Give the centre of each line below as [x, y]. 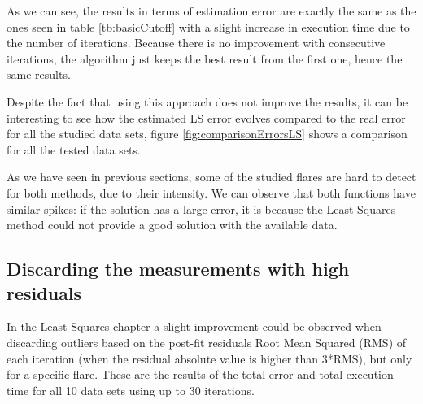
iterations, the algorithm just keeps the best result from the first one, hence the [205, 58]
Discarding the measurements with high [178, 269]
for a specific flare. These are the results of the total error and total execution [200, 374]
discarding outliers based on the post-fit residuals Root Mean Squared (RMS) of [207, 342]
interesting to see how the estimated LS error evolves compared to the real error [206, 117]
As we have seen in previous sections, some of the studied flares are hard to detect [211, 177]
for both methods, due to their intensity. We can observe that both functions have [211, 192]
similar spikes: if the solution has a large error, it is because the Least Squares [201, 209]
